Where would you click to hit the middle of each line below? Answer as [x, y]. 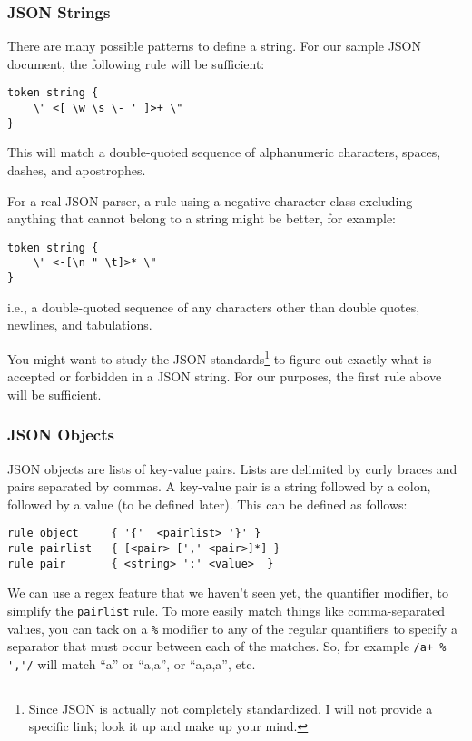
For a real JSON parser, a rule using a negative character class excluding [210, 200]
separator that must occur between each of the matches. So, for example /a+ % [227, 646]
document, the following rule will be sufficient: [136, 63]
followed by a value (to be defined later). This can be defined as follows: [207, 504]
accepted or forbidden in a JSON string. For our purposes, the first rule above [225, 376]
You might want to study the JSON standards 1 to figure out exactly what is [220, 357]
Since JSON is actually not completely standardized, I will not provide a [231, 708]
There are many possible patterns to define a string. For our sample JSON [215, 46]
